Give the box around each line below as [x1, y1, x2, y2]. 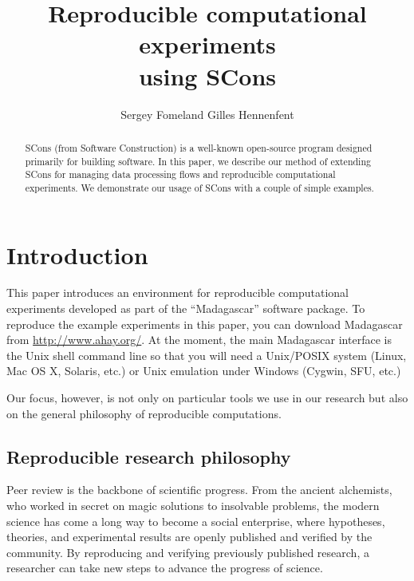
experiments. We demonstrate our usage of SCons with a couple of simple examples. [25, 180, 374, 194]
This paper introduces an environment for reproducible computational [6, 284, 349, 301]
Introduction [6, 238, 148, 271]
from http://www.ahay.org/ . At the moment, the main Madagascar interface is [6, 331, 392, 348]
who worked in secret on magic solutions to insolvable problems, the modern [6, 497, 380, 513]
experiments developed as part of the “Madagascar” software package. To [6, 300, 365, 317]
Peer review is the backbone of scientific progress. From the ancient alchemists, [6, 481, 392, 498]
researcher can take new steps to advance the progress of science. [6, 559, 323, 576]
